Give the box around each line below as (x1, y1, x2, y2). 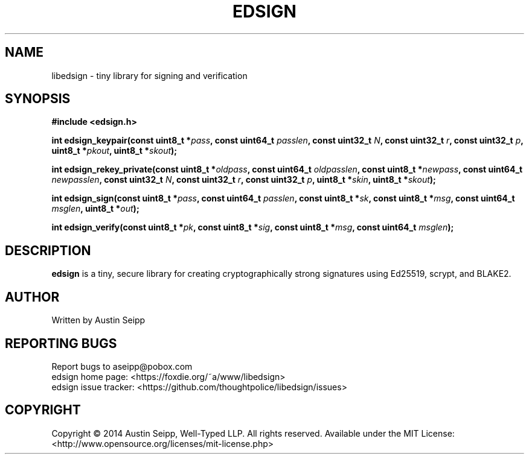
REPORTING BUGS (5, 335, 117, 351)
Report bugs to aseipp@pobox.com (51, 361, 193, 372)
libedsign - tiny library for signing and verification (51, 70, 248, 81)
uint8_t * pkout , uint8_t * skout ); (51, 145, 178, 156)
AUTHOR (5, 289, 60, 305)
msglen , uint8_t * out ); (51, 203, 139, 214)
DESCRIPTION (5, 242, 91, 258)
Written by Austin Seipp (51, 315, 146, 326)
